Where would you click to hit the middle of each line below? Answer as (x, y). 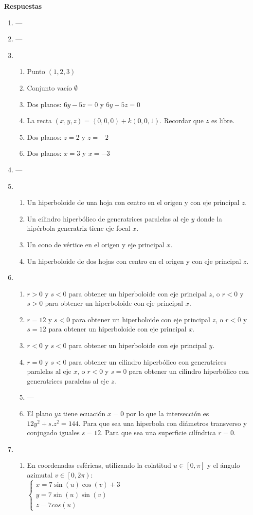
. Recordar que (182, 120)
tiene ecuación (84, 414)
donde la (209, 218)
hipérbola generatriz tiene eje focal (79, 228)
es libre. (223, 120)
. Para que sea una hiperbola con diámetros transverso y (163, 423)
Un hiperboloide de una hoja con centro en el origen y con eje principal (133, 202)
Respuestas (23, 6)
